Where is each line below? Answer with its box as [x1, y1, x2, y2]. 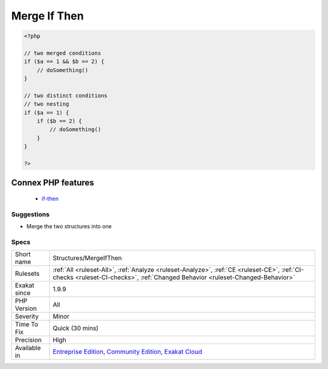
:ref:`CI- [281, 266, 304, 274]
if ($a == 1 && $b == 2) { [24, 58, 104, 65]
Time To [15, 320, 39, 329]
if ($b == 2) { [36, 118, 82, 124]
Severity [15, 313, 39, 321]
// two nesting [24, 101, 69, 107]
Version [15, 304, 37, 313]
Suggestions [11, 210, 50, 218]
